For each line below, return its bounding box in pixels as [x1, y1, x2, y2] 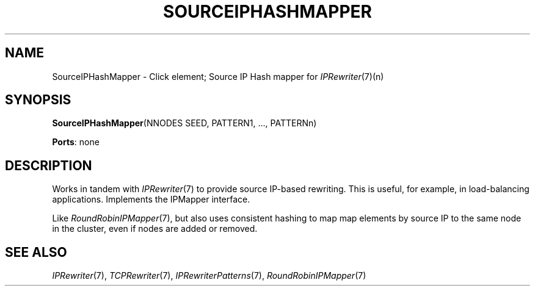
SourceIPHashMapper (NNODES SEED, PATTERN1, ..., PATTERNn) [52, 118, 317, 129]
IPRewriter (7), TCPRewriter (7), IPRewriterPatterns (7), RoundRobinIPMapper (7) [52, 270, 366, 281]
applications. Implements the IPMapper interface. [52, 194, 250, 205]
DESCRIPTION [5, 157, 92, 173]
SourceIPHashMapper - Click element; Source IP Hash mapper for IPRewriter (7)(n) [52, 71, 384, 82]
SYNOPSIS [5, 92, 71, 108]
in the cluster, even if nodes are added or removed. [52, 223, 258, 234]
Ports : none [52, 137, 100, 148]
